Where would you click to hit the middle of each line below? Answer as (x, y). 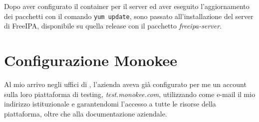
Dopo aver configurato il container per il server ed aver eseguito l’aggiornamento (127, 6)
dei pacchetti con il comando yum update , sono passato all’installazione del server (129, 16)
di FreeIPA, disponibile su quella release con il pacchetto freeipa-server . (113, 26)
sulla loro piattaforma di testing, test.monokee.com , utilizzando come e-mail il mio (130, 94)
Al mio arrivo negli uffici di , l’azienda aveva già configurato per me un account (125, 84)
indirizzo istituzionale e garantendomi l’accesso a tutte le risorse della (110, 104)
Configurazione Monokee (91, 60)
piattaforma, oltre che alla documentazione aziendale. (86, 113)
